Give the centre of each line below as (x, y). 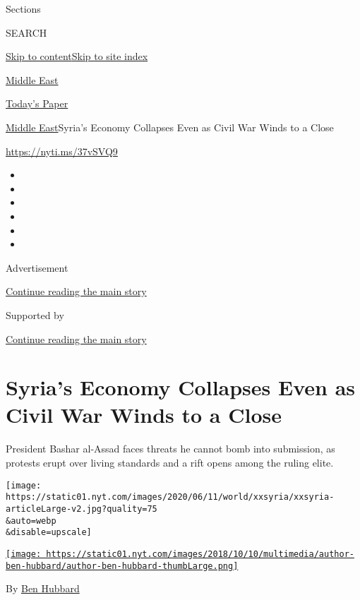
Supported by (35, 314)
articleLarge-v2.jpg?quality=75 (82, 509)
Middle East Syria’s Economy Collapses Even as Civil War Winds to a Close (170, 127)
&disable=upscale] (49, 533)
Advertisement (37, 267)
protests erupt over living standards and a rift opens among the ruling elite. (170, 462)
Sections (23, 8)
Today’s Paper (37, 103)
